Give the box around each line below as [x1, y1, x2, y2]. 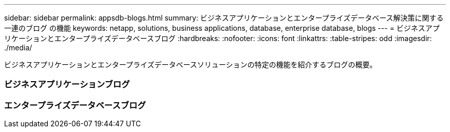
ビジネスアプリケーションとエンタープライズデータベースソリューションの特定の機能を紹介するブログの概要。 [4, 60, 377, 69]
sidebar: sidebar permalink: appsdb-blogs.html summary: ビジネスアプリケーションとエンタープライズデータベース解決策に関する [4, 13, 444, 22]
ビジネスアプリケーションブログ [4, 79, 130, 90]
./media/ [4, 43, 32, 52]
